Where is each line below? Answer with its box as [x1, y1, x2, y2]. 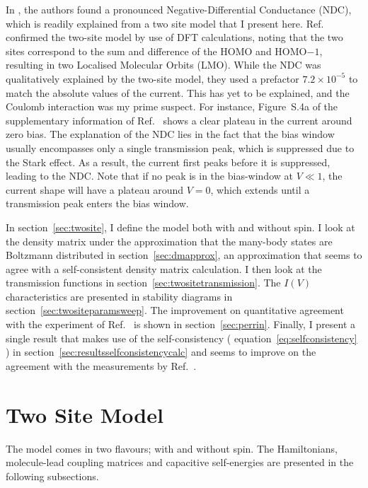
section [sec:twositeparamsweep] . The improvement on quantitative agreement [6, 303, 344, 318]
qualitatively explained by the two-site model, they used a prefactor [6, 71, 299, 86]
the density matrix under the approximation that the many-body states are [6, 233, 333, 248]
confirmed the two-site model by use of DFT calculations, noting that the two [6, 30, 343, 45]
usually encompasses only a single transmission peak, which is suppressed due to [6, 140, 355, 155]
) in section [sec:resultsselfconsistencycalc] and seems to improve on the [6, 344, 316, 359]
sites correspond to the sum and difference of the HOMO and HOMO [6, 43, 307, 58]
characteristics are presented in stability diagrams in [6, 289, 233, 303]
